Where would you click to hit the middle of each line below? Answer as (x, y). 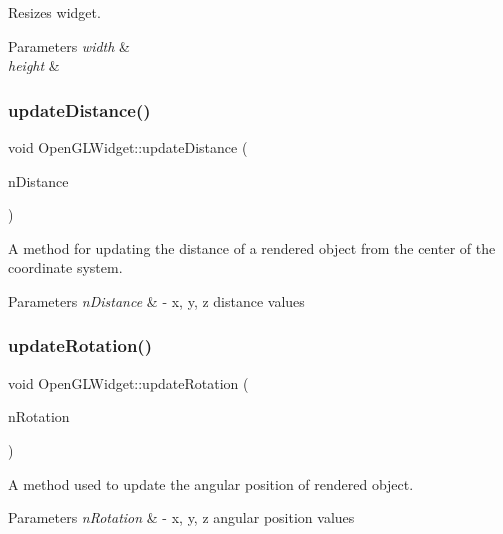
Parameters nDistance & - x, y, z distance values (156, 300)
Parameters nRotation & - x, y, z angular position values (181, 517)
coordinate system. (65, 267)
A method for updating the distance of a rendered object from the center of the (252, 247)
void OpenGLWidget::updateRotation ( (128, 382)
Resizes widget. (54, 12)
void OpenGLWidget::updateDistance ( (128, 147)
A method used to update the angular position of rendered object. (211, 483)
